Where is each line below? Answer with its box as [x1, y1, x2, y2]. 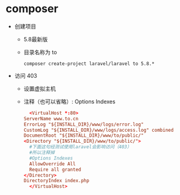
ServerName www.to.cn [23, 115, 78, 121]
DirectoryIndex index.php [23, 178, 89, 184]
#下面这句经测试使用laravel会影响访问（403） [29, 144, 132, 150]
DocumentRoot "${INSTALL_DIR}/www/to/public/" [23, 132, 144, 139]
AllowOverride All [29, 160, 76, 167]
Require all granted [29, 166, 81, 173]
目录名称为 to [23, 48, 57, 56]
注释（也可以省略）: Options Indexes [23, 98, 116, 105]
